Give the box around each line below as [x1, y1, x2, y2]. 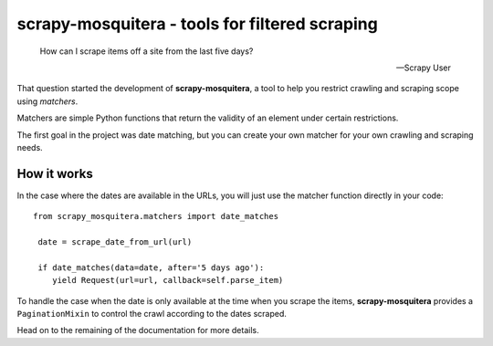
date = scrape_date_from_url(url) [37, 236, 193, 246]
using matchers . [16, 96, 79, 107]
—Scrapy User [395, 62, 451, 73]
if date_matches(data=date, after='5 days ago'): [37, 262, 265, 273]
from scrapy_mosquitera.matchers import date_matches [33, 211, 278, 222]
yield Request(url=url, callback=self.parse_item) [51, 275, 284, 286]
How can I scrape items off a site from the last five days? [39, 46, 254, 57]
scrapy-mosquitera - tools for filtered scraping [16, 14, 378, 34]
